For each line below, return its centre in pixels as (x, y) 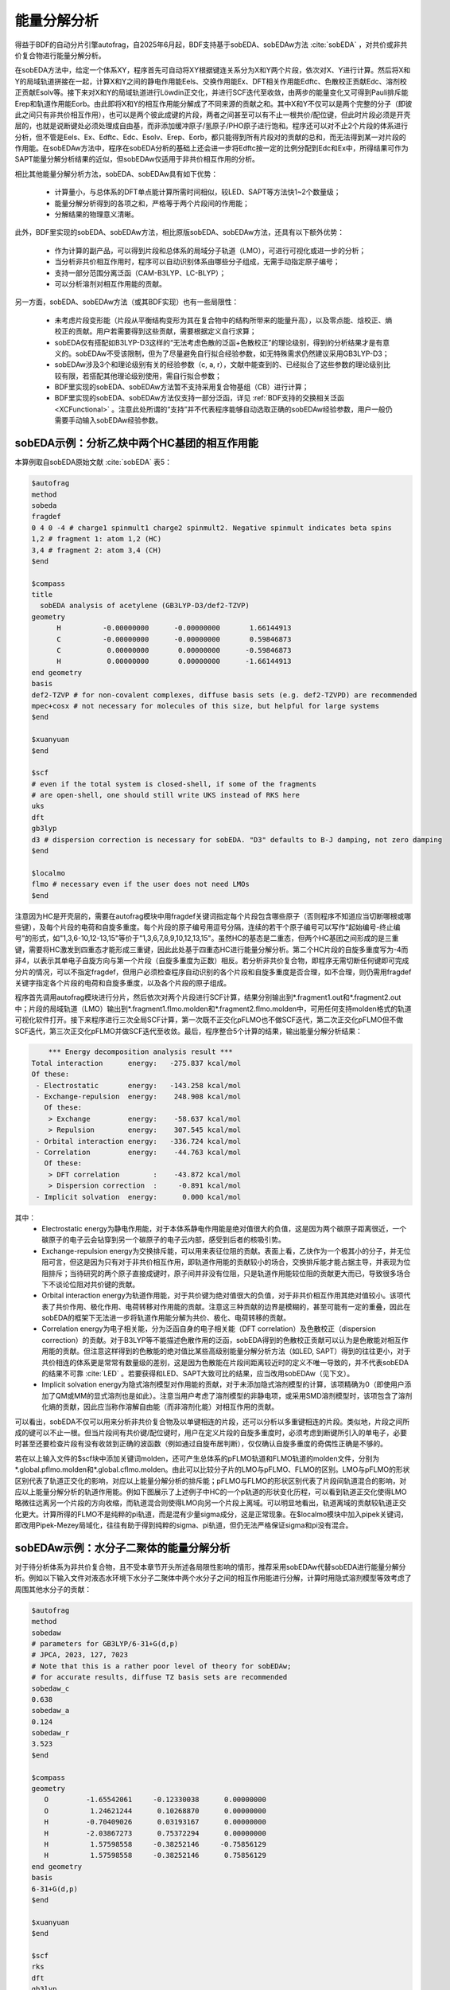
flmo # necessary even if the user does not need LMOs (140, 884)
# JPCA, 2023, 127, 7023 (80, 1655)
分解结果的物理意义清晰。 (96, 214)
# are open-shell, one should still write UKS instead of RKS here (166, 795)
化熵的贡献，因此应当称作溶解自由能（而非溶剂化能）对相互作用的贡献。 (160, 1407)
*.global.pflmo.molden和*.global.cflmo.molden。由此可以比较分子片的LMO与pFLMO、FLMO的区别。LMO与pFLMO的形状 (212, 1469)
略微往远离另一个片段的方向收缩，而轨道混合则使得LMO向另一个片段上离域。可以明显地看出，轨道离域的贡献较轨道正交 (211, 1503)
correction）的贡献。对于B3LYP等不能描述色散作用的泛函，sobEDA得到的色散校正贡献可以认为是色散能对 (215, 1340)
